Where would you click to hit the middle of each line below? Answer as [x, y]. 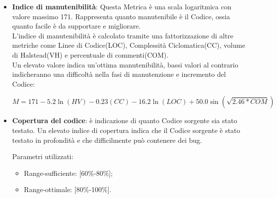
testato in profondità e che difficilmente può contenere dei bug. [107, 140]
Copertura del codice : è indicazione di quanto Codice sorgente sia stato [125, 120]
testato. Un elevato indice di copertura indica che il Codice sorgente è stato [126, 130]
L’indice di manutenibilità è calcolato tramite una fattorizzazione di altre [123, 35]
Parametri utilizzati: [43, 156]
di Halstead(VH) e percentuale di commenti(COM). [90, 54]
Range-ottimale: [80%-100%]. [68, 189]
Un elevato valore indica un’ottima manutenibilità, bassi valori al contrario [125, 64]
